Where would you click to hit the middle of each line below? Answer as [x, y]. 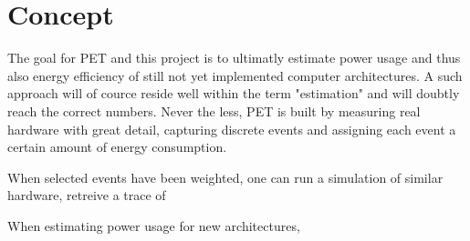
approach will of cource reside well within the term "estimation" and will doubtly [234, 93]
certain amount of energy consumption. [117, 147]
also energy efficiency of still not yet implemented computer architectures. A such [235, 75]
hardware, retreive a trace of [87, 195]
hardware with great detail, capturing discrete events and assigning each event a [232, 129]
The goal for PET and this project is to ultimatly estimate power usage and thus [234, 58]
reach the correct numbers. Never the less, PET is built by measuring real [214, 110]
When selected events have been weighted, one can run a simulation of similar [225, 177]
